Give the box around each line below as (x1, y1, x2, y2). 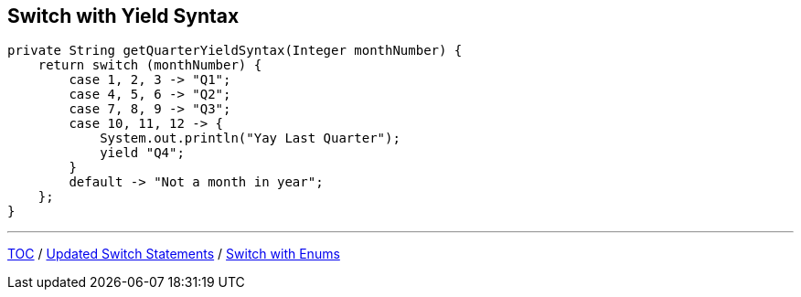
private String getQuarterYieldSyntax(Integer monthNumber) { (7, 43, 463, 58)
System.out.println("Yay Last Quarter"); (100, 131, 400, 146)
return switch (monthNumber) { (37, 58, 262, 73)
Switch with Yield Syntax (7, 5, 240, 27)
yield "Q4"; (100, 145, 185, 161)
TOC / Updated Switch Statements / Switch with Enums (7, 246, 340, 262)
